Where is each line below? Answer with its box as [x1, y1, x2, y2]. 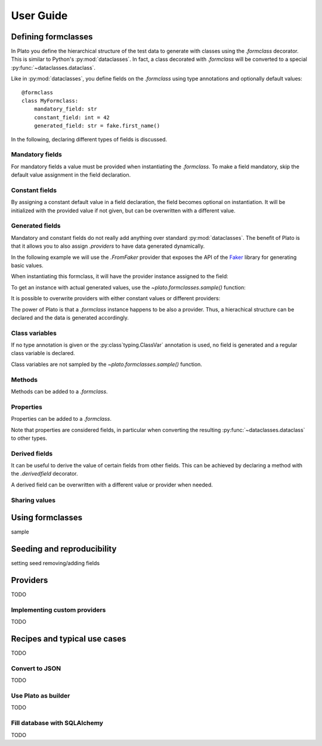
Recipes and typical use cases [11, 634, 126, 644]
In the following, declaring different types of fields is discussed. [11, 135, 168, 143]
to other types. [11, 434, 48, 442]
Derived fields [11, 449, 53, 458]
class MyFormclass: [21, 97, 79, 104]
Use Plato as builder [11, 692, 70, 700]
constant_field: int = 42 [33, 114, 110, 121]
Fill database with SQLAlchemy [11, 719, 104, 727]
